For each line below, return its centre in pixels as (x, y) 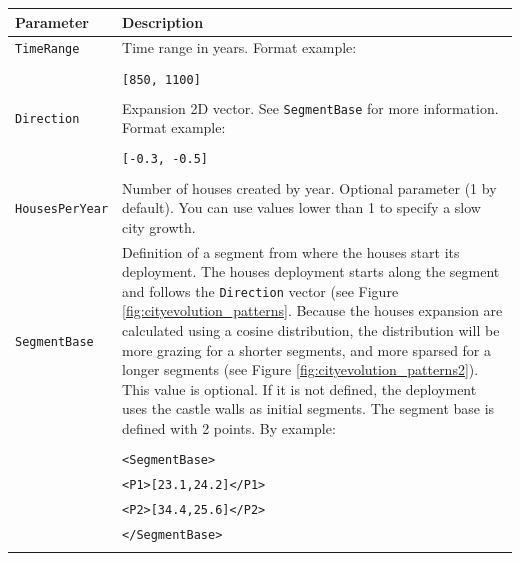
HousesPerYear (62, 209)
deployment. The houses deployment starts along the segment (311, 271)
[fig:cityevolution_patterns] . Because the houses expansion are (312, 310)
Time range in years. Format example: (239, 47)
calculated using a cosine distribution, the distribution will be (311, 330)
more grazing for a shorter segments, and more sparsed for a (307, 349)
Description (163, 21)
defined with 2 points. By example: (229, 428)
